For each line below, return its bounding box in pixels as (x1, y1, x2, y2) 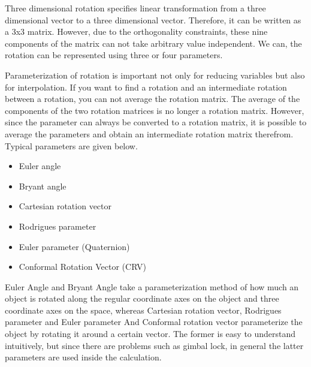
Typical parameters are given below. (5, 139, 138, 152)
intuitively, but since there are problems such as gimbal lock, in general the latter (5, 339, 304, 351)
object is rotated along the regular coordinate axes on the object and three (5, 292, 279, 305)
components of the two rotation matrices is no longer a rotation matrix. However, (5, 104, 304, 116)
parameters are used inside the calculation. (5, 351, 162, 363)
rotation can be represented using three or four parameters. (5, 49, 223, 61)
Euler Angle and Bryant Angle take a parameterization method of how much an (5, 280, 299, 293)
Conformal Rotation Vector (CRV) (19, 260, 146, 273)
